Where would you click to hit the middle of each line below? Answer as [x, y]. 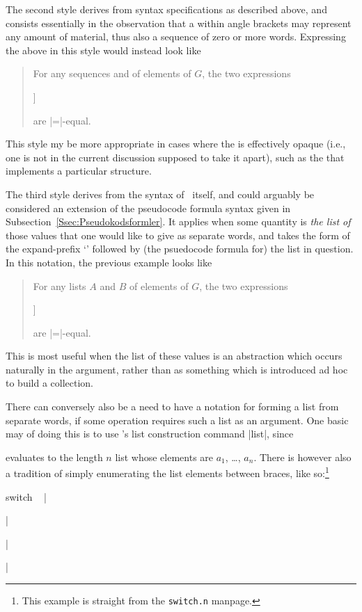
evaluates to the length [54, 457]
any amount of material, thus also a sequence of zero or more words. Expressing [176, 37]
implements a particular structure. [79, 171]
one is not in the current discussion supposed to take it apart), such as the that [175, 157]
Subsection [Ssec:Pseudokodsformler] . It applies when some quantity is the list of [178, 222]
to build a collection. [50, 383]
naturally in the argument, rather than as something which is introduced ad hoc [177, 369]
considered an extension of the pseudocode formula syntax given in [148, 208]
